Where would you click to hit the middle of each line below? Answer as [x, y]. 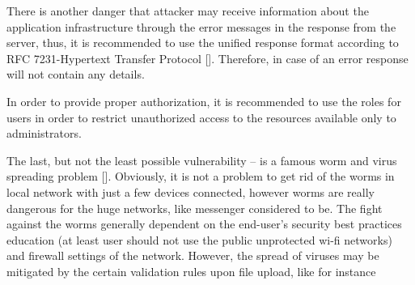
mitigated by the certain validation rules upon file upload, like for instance [191, 271]
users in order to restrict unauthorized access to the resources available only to [201, 117]
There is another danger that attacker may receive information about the [188, 11]
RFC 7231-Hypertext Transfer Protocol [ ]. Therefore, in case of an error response [207, 58]
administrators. [44, 133]
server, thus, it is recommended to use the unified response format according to [203, 43]
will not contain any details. [76, 74]
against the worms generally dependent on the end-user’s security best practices [204, 224]
